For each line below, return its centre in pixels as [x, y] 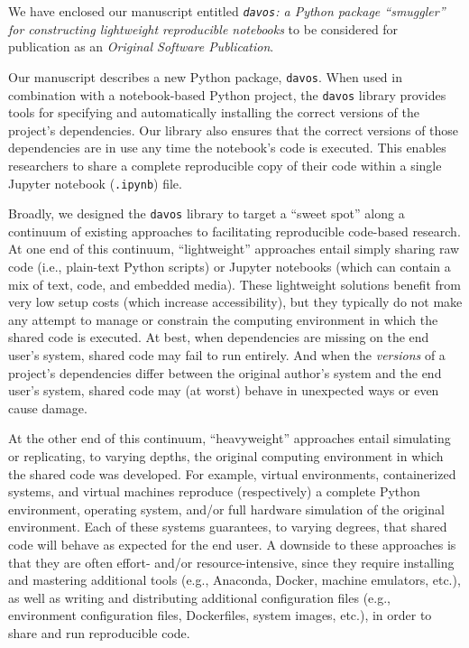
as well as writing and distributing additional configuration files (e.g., [199, 597]
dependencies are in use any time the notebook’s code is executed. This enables [227, 148]
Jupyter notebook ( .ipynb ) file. [95, 183]
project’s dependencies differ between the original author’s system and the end [225, 372]
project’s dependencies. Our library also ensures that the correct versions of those [234, 130]
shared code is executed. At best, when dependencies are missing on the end [219, 337]
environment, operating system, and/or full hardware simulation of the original [226, 509]
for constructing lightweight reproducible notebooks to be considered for [203, 28]
